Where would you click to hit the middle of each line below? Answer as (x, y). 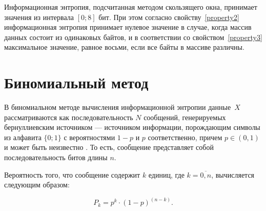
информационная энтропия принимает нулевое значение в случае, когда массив (128, 27)
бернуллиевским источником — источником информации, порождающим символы (132, 127)
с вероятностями (89, 137)
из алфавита (23, 137)
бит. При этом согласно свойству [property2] (169, 17)
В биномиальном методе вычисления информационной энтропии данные (118, 107)
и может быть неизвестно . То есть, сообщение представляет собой (109, 147)
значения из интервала (39, 17)
